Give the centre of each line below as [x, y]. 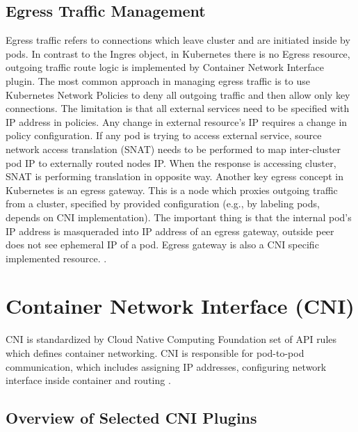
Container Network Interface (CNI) [180, 306]
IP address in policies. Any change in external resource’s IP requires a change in [177, 121]
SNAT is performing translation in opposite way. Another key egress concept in [174, 176]
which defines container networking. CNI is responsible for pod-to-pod [155, 353]
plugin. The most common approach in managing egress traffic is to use [158, 80]
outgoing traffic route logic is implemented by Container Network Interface [165, 67]
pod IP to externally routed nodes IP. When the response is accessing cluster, [171, 162]
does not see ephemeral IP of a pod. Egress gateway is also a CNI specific [162, 245]
